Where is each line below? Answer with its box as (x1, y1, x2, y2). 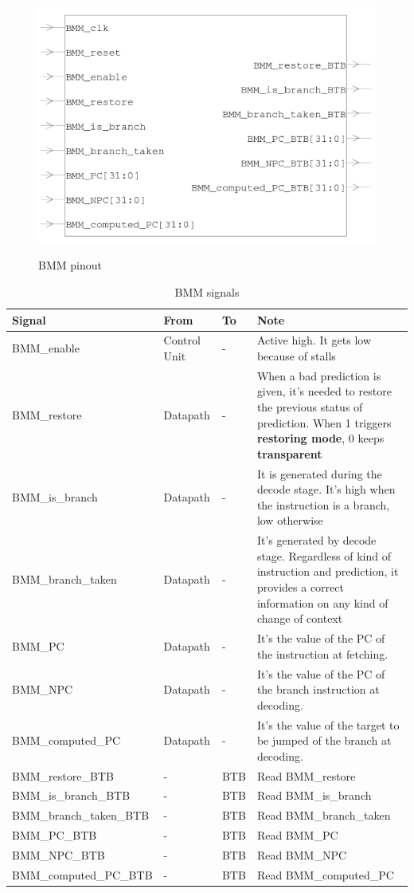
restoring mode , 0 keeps (256, 430, 385, 447)
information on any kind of (256, 594, 389, 611)
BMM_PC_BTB (12, 827, 97, 844)
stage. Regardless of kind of (256, 547, 391, 564)
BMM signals (174, 283, 240, 300)
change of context (256, 610, 343, 627)
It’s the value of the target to (256, 716, 400, 733)
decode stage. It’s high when (256, 481, 396, 498)
